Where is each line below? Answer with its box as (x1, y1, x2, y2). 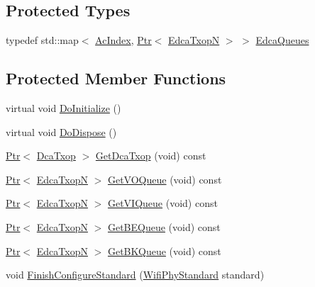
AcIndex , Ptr (95, 33, 152, 47)
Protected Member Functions (6, 67, 226, 89)
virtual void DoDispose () (6, 124, 117, 139)
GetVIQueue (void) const (107, 196, 218, 210)
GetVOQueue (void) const (107, 171, 222, 186)
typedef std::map (6, 33, 79, 47)
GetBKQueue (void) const (107, 243, 221, 258)
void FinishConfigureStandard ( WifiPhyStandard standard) (6, 267, 265, 282)
